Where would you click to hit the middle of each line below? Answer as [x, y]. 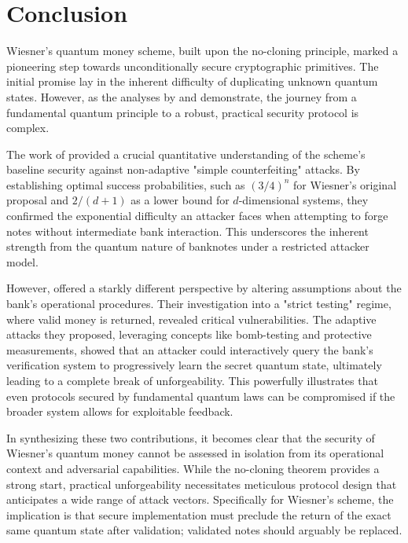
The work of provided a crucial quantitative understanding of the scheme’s [186, 154]
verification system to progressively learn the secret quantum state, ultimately [194, 365]
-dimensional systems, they [303, 200]
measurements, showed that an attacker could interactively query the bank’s [190, 349]
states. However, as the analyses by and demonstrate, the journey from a [182, 96]
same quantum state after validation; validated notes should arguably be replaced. [204, 530]
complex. [28, 128]
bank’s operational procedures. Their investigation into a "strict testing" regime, [199, 304]
